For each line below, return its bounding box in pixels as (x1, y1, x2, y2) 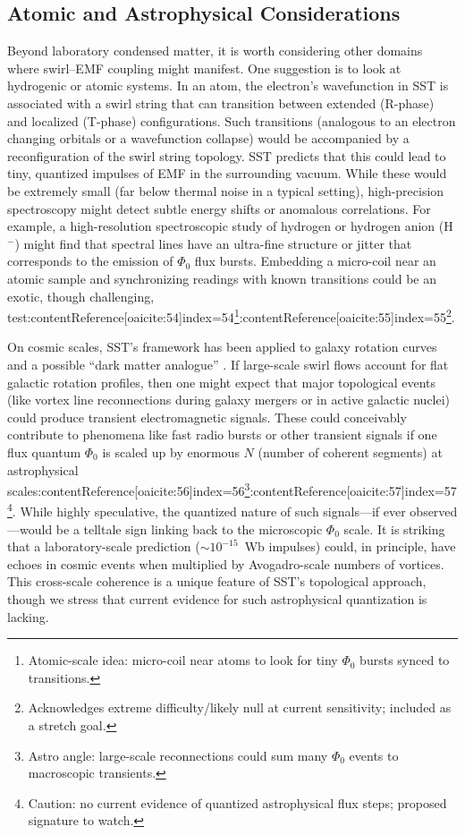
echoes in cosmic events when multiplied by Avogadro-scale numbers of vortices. (7, 554, 444, 573)
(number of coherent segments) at (258, 442, 443, 461)
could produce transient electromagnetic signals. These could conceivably (7, 407, 407, 426)
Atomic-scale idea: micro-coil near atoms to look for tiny (28, 651, 338, 669)
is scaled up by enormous (102, 442, 240, 461)
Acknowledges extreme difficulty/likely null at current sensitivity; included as (28, 698, 452, 717)
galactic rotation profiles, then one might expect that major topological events (7, 372, 435, 391)
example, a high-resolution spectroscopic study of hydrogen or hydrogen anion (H (7, 217, 453, 235)
